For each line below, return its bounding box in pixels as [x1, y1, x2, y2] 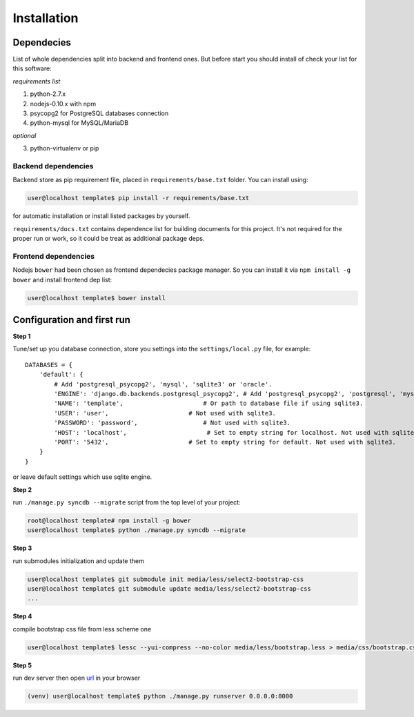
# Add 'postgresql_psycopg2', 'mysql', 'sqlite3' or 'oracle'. [54, 380, 273, 388]
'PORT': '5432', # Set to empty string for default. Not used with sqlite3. [54, 438, 396, 446]
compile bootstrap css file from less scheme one [12, 625, 152, 633]
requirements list [12, 77, 61, 86]
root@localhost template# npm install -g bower [27, 516, 191, 524]
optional [12, 131, 37, 139]
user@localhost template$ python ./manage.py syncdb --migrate [27, 527, 246, 534]
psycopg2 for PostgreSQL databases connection [30, 109, 169, 117]
